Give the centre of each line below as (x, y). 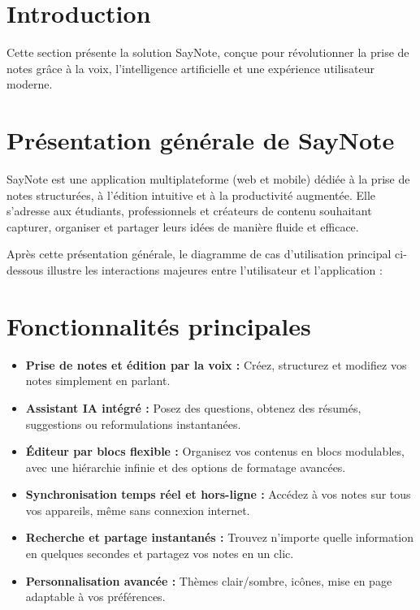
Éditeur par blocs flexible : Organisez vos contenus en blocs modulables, (215, 451)
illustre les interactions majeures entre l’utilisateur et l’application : (214, 270)
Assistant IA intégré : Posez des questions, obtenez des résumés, (193, 407)
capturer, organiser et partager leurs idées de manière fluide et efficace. (183, 226)
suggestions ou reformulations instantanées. (133, 424)
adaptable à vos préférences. (95, 597)
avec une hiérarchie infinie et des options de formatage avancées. (186, 467)
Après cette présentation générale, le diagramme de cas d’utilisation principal (199, 254)
